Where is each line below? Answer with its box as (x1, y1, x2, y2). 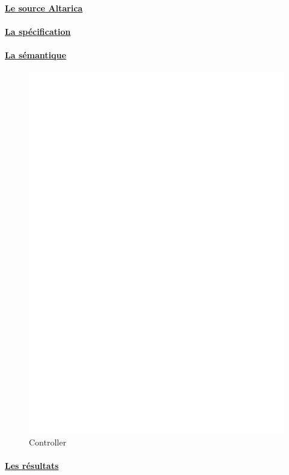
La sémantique (5, 48, 66, 61)
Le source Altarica (5, 1, 83, 14)
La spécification (5, 25, 71, 37)
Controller (29, 436, 66, 449)
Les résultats (5, 459, 59, 472)
